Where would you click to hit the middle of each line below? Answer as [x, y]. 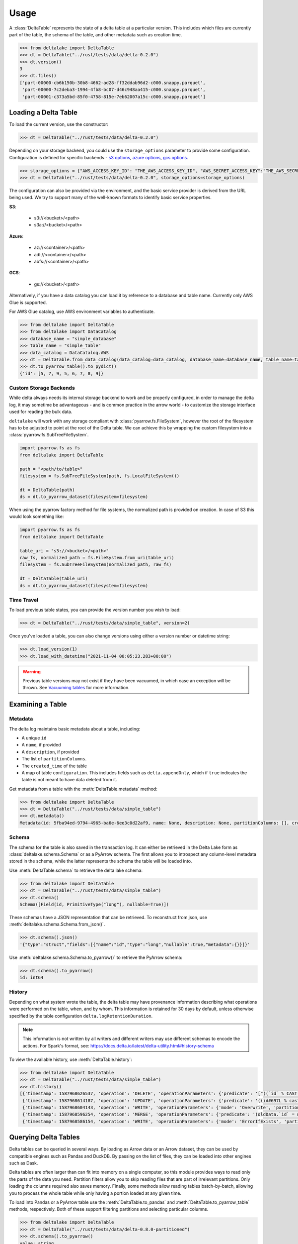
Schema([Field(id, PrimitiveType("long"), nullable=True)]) [94, 904]
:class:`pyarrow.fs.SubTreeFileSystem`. [49, 435]
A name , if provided [41, 745]
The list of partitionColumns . [54, 759]
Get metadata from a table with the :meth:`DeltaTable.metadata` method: [83, 789]
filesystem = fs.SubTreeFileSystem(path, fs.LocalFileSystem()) [100, 476]
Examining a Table [38, 704]
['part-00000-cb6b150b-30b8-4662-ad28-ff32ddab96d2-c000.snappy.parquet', [113, 83]
